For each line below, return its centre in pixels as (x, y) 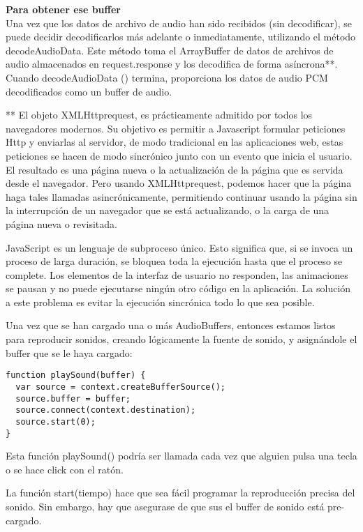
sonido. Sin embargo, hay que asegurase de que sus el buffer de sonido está (165, 506)
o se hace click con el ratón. (65, 469)
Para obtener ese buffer (63, 9)
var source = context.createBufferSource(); (120, 387)
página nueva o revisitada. (61, 223)
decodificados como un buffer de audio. (89, 91)
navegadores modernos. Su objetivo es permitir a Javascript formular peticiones (176, 128)
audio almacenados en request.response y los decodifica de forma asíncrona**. (172, 64)
